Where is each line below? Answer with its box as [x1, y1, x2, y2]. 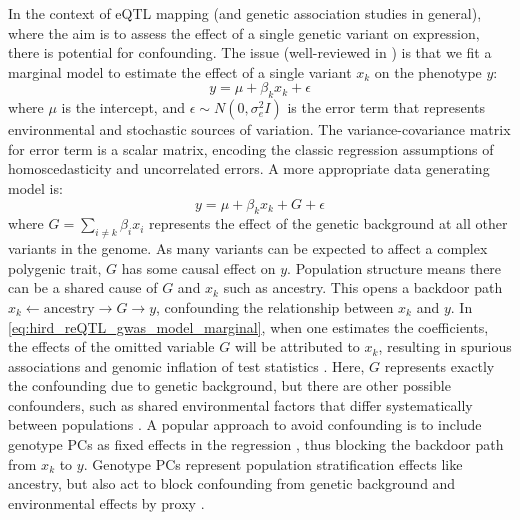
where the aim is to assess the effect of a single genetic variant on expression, [8, 22, 480, 43]
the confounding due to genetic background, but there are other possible [8, 375, 451, 396]
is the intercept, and [61, 97, 185, 118]
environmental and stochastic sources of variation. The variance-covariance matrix [8, 119, 511, 140]
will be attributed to [234, 336, 360, 357]
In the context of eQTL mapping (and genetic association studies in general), [8, 3, 482, 23]
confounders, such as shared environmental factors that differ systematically [8, 394, 473, 415]
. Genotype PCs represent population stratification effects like [83, 453, 463, 474]
